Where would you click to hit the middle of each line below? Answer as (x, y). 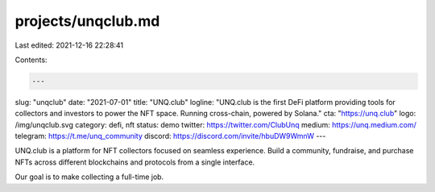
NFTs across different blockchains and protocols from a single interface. (135, 162)
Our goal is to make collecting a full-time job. (89, 177)
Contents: (31, 60)
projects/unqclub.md (87, 21)
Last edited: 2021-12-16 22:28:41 (69, 45)
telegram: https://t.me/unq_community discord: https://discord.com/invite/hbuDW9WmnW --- (170, 136)
